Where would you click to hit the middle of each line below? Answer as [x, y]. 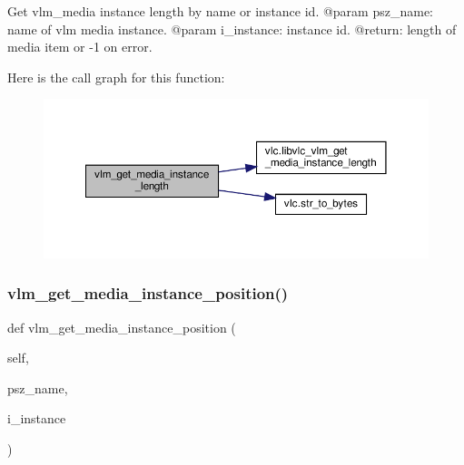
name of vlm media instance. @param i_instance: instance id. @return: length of [232, 29]
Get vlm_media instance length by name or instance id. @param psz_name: [220, 11]
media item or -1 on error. [80, 47]
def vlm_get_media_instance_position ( [122, 327]
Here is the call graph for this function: [116, 77]
